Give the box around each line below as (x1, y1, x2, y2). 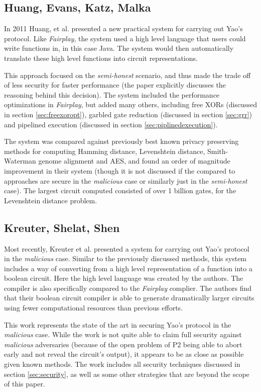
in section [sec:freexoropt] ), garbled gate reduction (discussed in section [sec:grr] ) (4, 109, 252, 119)
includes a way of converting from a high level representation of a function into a (4, 263, 252, 273)
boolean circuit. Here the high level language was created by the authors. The (4, 273, 243, 283)
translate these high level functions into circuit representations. (4, 52, 198, 63)
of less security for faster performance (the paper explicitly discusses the (4, 80, 226, 90)
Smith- (207, 145, 228, 156)
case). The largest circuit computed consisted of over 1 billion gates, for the (4, 185, 236, 196)
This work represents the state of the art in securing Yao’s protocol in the (4, 319, 231, 330)
